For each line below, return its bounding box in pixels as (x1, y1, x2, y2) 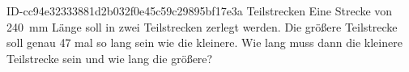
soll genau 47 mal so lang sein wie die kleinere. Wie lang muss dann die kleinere (6, 34, 403, 51)
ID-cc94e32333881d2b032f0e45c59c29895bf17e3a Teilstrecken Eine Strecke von (6, 2, 393, 19)
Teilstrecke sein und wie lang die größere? (6, 49, 213, 66)
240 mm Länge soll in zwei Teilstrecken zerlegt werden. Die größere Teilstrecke (6, 18, 398, 35)
